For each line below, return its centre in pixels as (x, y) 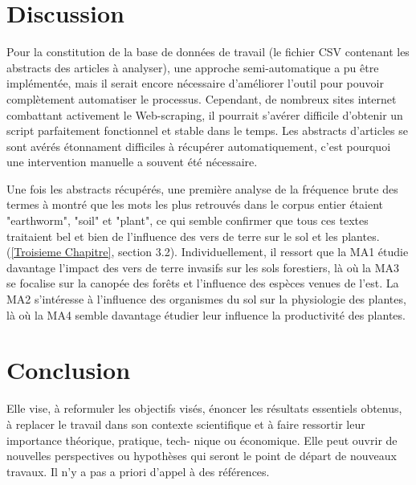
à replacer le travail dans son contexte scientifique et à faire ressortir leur (186, 424)
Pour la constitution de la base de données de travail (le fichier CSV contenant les (208, 52)
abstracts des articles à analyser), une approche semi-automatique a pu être (193, 67)
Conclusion (69, 370)
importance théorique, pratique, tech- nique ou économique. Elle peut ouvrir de (202, 440)
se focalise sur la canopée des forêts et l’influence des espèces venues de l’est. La (203, 283)
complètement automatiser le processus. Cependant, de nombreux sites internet (202, 98)
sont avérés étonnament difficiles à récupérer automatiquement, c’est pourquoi (199, 146)
